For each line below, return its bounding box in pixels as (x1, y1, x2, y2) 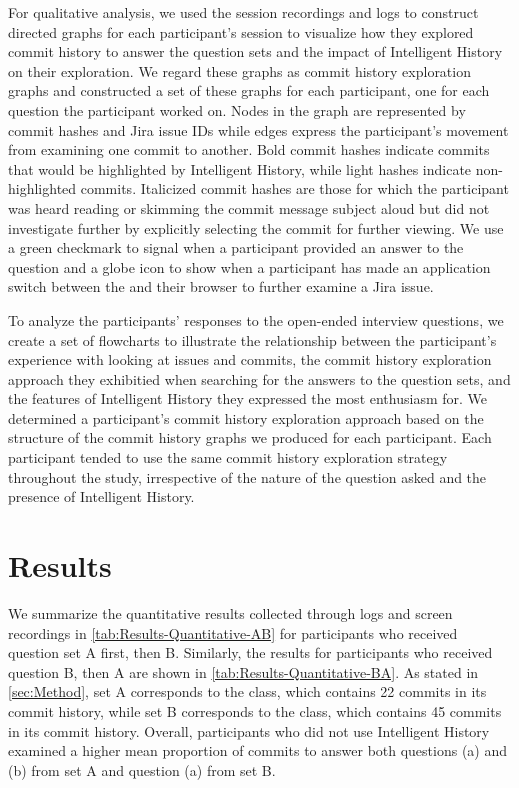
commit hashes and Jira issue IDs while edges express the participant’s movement (8, 119, 509, 140)
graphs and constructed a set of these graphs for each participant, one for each (8, 80, 490, 101)
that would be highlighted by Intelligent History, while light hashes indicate (8, 158, 472, 179)
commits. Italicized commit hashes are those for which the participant (80, 178, 509, 199)
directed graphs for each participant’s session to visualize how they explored (8, 21, 474, 42)
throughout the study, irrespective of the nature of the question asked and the (8, 466, 487, 487)
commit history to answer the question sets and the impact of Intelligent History (8, 41, 503, 62)
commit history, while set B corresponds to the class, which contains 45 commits (8, 700, 502, 721)
